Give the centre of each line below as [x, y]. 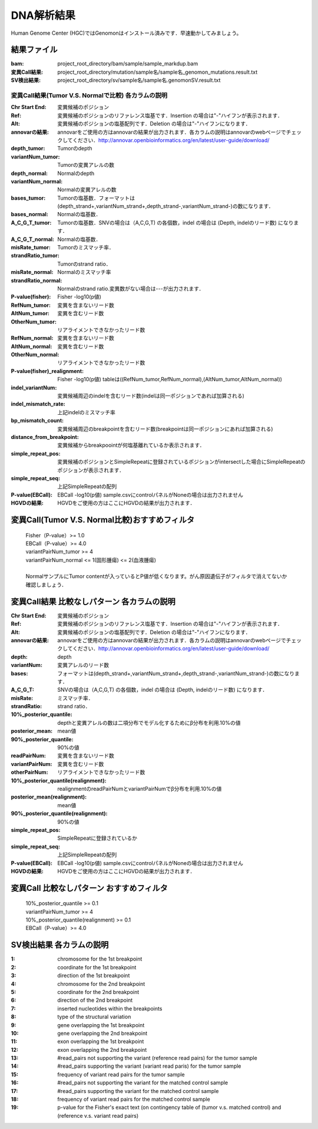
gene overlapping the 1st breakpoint [101, 1025]
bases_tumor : [28, 198]
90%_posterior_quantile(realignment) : [59, 814]
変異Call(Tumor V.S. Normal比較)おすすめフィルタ [103, 519]
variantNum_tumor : [35, 157]
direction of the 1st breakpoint [94, 976]
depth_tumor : [28, 148]
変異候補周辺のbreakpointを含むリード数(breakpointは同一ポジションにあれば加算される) [165, 429]
